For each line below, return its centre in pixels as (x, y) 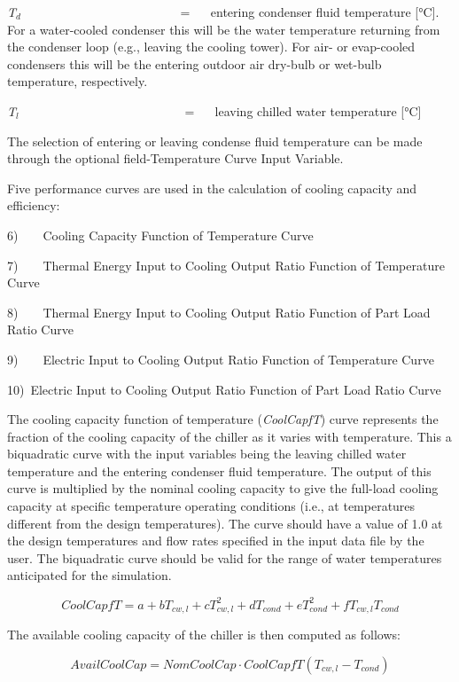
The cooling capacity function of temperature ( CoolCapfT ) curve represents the (223, 419)
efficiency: (34, 205)
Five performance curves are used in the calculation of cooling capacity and (212, 188)
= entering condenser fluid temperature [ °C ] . (310, 12)
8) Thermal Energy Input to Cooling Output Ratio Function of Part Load (219, 312)
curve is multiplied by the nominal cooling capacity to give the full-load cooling (223, 488)
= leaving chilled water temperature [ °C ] (303, 110)
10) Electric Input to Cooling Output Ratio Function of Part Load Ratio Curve (224, 389)
